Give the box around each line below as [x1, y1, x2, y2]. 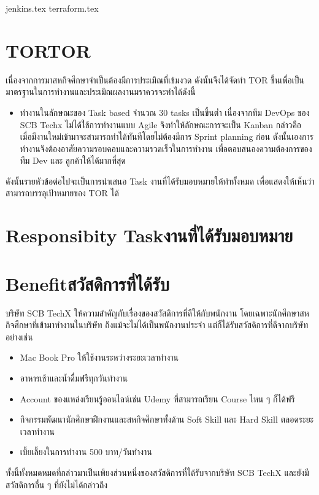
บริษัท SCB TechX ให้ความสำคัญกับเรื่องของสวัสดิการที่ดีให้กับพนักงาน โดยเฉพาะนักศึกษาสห [6, 306, 309, 319]
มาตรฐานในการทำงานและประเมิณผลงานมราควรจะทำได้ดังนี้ [6, 85, 196, 98]
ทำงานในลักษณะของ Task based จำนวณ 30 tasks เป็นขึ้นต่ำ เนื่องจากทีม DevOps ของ [20, 106, 310, 118]
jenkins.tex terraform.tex [6, 2, 99, 14]
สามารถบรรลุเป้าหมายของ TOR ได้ [6, 186, 119, 199]
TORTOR [6, 37, 91, 63]
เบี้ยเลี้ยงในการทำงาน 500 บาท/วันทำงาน [20, 445, 152, 458]
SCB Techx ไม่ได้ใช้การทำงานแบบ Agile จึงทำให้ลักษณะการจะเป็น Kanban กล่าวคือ [20, 118, 302, 131]
